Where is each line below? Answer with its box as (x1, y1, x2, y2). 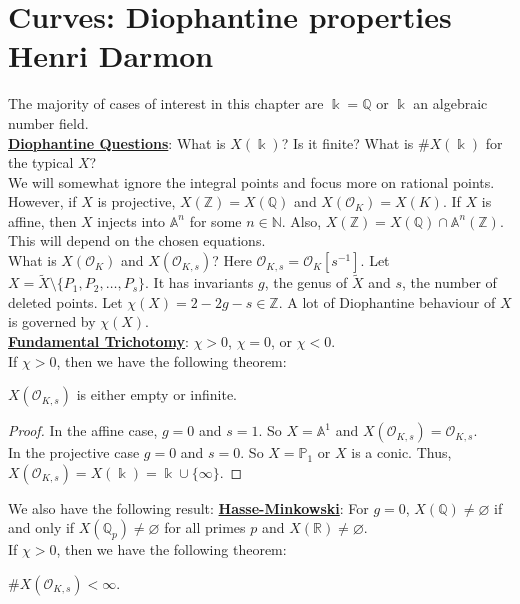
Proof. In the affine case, (8, 420, 158, 441)
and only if (8, 517, 75, 538)
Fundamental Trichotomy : (8, 331, 189, 352)
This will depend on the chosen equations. (8, 230, 266, 251)
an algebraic (413, 93, 488, 114)
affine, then (8, 210, 77, 231)
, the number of (401, 272, 497, 293)
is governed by (8, 311, 96, 332)
